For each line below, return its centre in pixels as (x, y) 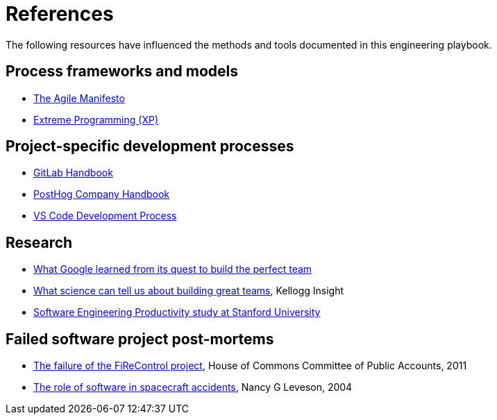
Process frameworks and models (122, 72)
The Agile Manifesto (79, 98)
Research (39, 242)
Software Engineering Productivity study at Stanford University (177, 312)
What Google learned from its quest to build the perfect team (173, 269)
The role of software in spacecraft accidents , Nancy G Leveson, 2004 (193, 387)
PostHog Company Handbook (102, 194)
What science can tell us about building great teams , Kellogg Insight (188, 291)
